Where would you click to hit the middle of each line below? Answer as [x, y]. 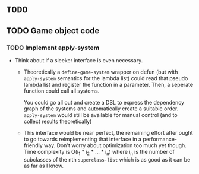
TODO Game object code [53, 31]
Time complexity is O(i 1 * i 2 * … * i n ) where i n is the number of [99, 152]
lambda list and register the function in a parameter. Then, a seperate [108, 84]
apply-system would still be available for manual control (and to [100, 115]
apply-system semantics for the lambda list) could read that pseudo [106, 78]
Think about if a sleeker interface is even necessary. [79, 60]
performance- [159, 139]
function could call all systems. [61, 91]
